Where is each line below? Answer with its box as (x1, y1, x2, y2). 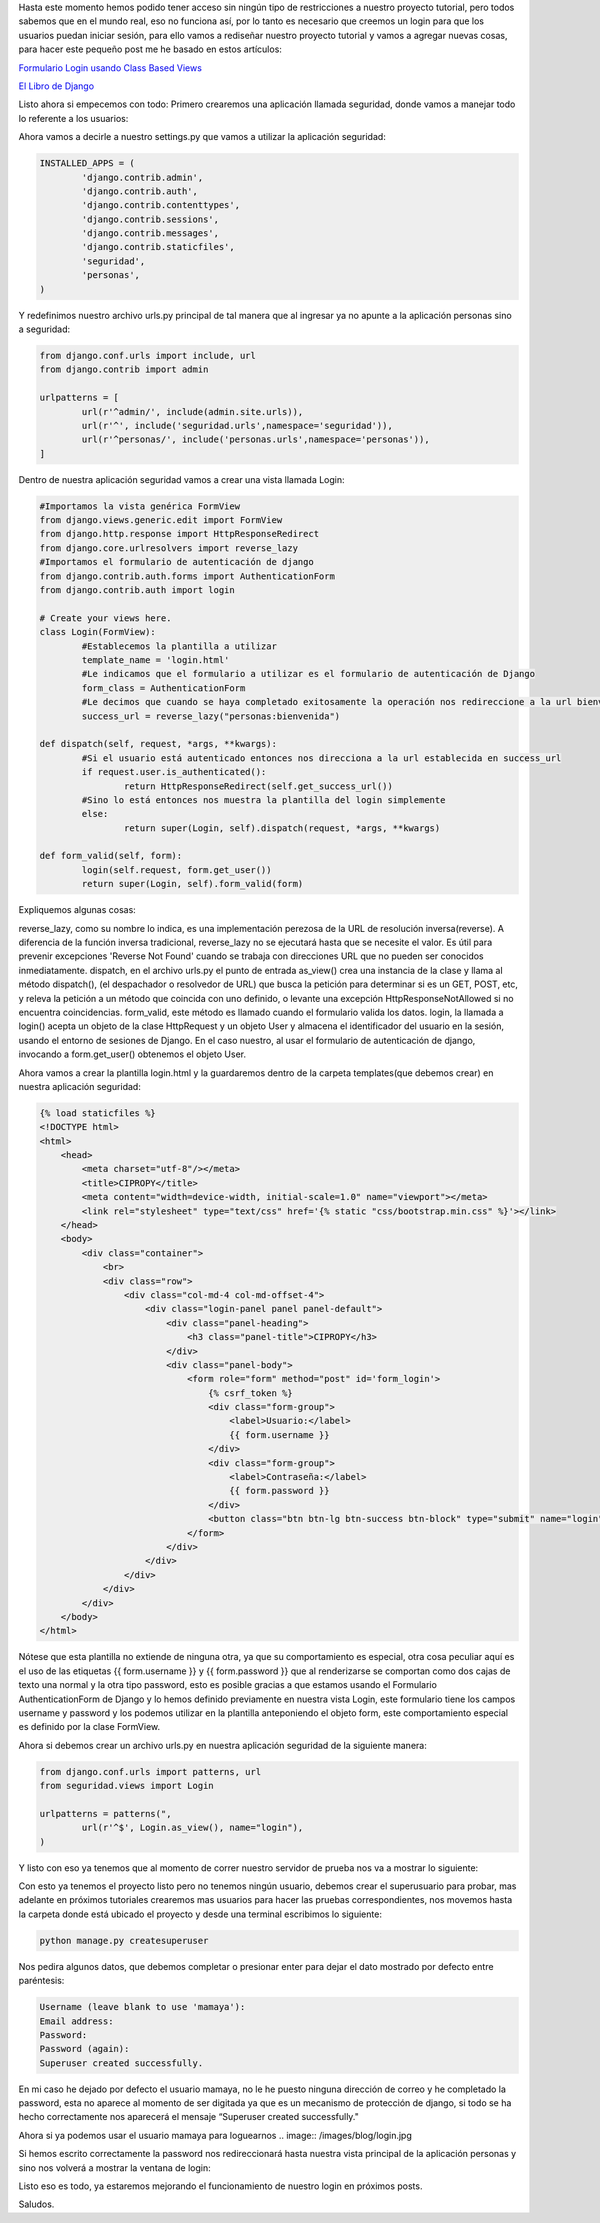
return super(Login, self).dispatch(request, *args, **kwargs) (123, 822, 441, 834)
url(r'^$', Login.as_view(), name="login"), (81, 1822, 304, 1834)
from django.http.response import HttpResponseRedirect (39, 528, 320, 540)
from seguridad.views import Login (39, 1780, 214, 1792)
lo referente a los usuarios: (18, 112, 129, 124)
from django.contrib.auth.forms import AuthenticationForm (39, 570, 335, 582)
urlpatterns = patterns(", (39, 1808, 172, 1819)
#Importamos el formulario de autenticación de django (39, 556, 314, 568)
